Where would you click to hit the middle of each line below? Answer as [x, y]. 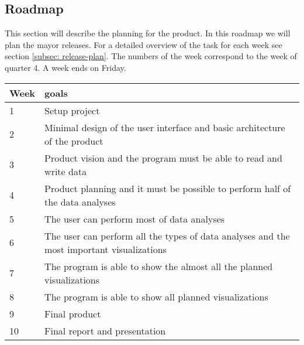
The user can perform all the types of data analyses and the [167, 235]
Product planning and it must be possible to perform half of [168, 188]
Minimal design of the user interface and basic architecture [165, 127]
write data [66, 171]
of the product [74, 141]
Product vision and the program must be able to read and [163, 158]
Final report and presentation [105, 330]
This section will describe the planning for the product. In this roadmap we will [148, 33]
